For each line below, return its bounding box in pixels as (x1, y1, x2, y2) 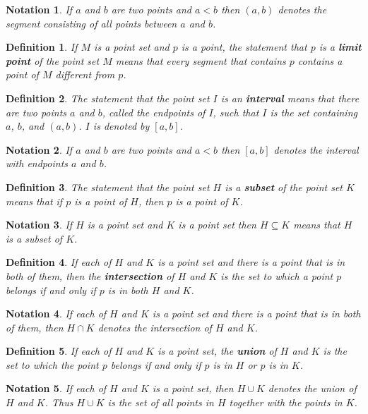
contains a (297, 53, 343, 68)
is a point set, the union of (158, 343, 277, 358)
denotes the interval (273, 142, 359, 157)
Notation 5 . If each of (6, 381, 107, 396)
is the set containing (270, 104, 357, 119)
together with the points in (229, 395, 343, 410)
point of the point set (6, 53, 100, 68)
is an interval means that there (220, 90, 360, 105)
